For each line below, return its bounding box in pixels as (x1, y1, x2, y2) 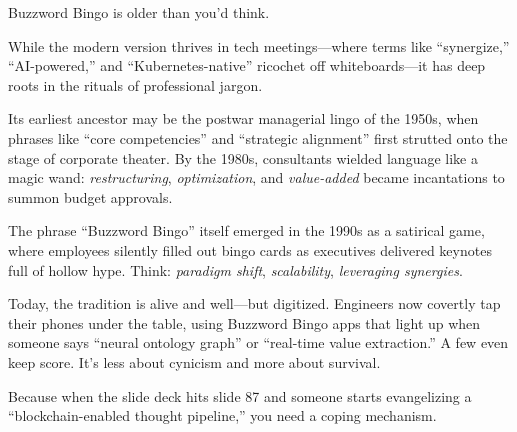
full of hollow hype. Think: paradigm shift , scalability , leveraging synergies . (8, 259, 463, 280)
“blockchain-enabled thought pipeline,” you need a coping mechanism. (8, 405, 437, 426)
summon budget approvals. (8, 186, 173, 207)
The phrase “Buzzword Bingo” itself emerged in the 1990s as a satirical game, (8, 220, 485, 241)
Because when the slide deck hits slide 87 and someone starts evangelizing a (8, 385, 472, 406)
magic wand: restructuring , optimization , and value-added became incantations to (8, 167, 505, 188)
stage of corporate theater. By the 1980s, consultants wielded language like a (8, 147, 478, 168)
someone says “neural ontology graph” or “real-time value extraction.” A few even (8, 332, 509, 353)
